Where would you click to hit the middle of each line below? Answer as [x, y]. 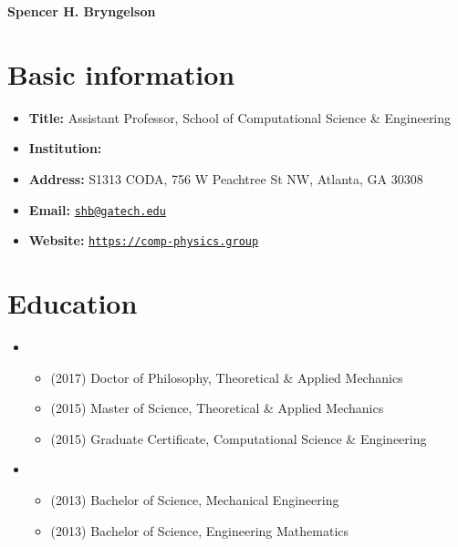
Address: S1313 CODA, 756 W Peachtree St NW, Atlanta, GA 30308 [226, 178]
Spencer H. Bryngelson [82, 11]
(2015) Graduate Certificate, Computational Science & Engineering [239, 438]
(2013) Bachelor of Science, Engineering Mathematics [200, 530]
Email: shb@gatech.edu [97, 209]
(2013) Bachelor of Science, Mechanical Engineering [195, 499]
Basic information [121, 73]
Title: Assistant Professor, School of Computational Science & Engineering [240, 117]
